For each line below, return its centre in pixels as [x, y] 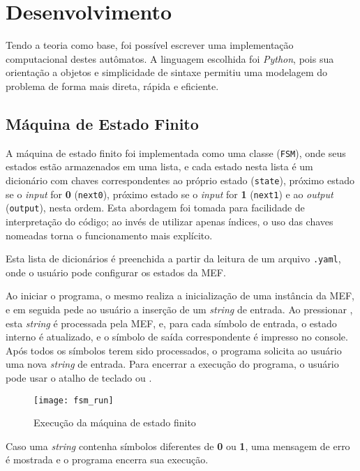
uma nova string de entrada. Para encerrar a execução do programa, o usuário [172, 364]
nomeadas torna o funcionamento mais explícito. [109, 235]
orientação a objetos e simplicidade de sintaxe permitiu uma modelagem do [167, 72]
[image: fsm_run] [74, 400]
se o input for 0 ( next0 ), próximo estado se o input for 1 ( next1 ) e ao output [170, 194]
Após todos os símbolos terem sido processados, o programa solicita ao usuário [174, 350]
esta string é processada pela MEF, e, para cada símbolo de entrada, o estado [171, 323]
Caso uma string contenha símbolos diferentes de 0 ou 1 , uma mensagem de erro [178, 446]
